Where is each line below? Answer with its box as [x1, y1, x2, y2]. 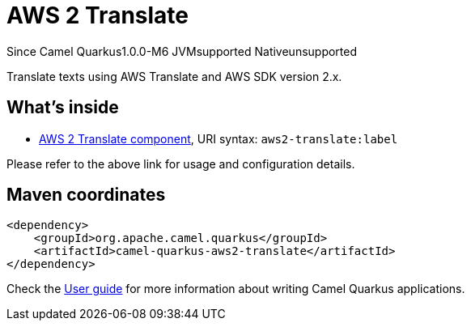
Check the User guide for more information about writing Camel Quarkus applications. [6, 282, 465, 296]
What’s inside [6, 97, 119, 118]
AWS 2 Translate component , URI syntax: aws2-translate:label [39, 131, 398, 146]
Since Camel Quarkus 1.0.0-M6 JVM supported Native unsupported [6, 44, 358, 58]
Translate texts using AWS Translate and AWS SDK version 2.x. [6, 69, 342, 83]
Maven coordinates [6, 185, 166, 206]
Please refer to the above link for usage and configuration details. [6, 156, 355, 171]
